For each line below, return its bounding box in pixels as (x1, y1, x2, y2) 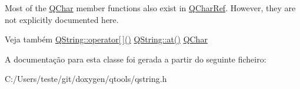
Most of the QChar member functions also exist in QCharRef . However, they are (5, 2, 296, 14)
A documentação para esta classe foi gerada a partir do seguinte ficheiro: (5, 52, 266, 65)
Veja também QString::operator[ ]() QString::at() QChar (5, 33, 208, 45)
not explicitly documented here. (5, 13, 119, 25)
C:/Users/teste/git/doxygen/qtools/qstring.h (5, 72, 167, 85)
